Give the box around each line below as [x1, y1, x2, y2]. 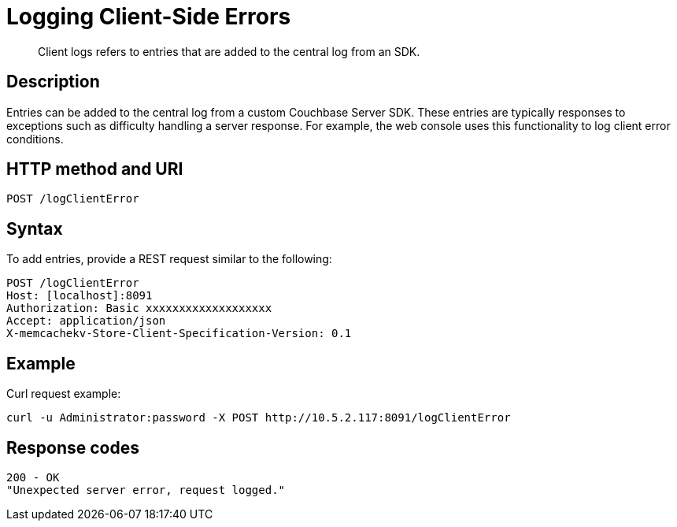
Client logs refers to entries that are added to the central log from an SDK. [38, 44, 420, 58]
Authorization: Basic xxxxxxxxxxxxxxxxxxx [6, 302, 272, 315]
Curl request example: [6, 387, 121, 401]
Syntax [6, 218, 63, 239]
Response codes [6, 437, 139, 458]
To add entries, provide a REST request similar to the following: [6, 252, 332, 266]
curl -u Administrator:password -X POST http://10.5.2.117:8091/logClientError [6, 411, 511, 425]
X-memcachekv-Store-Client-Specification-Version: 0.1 [6, 327, 352, 340]
